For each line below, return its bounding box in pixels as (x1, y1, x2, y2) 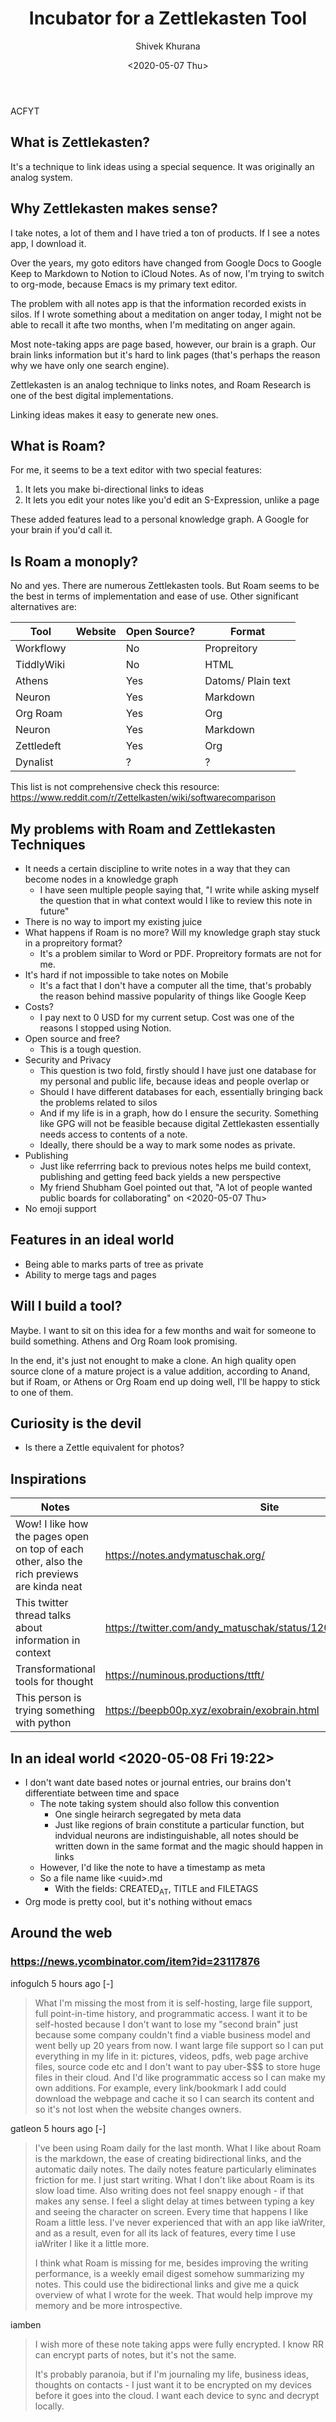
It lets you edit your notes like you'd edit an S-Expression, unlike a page (24, 494, 320, 506)
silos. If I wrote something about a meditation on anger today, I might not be (10, 308, 322, 320)
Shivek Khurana (135, 40, 201, 52)
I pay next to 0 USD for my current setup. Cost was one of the (39, 1012, 295, 1023)
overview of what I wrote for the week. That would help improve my (34, 2288, 313, 2301)
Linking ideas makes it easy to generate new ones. (10, 408, 219, 421)
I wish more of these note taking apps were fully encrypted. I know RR (34, 2338, 325, 2350)
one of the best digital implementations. (10, 389, 174, 401)
